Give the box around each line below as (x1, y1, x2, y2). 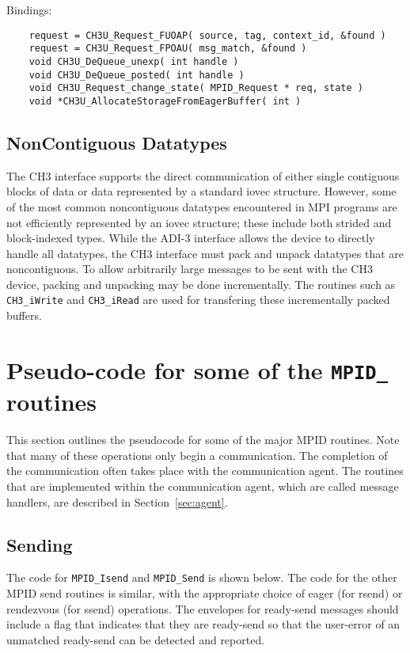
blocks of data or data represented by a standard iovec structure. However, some (6, 183, 397, 199)
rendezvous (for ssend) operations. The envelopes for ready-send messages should (6, 600, 399, 617)
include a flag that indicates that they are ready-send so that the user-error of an (6, 616, 401, 632)
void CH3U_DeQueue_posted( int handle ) (28, 69, 245, 81)
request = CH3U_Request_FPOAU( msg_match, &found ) (28, 43, 307, 55)
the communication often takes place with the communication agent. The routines (6, 462, 404, 479)
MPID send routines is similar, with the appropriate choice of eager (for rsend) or (6, 585, 403, 601)
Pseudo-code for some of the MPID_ (6, 353, 388, 385)
